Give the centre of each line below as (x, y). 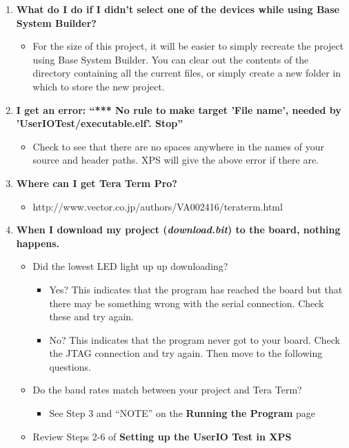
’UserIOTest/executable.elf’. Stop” (100, 123)
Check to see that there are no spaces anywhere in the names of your (178, 146)
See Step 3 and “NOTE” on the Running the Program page (182, 413)
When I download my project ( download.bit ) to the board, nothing (178, 230)
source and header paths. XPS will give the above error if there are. (176, 160)
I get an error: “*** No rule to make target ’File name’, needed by (179, 109)
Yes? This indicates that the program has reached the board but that (196, 289)
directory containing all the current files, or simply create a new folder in (187, 73)
